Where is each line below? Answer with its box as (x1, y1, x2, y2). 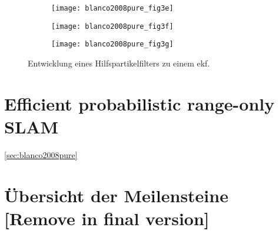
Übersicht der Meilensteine (4, 183, 228, 207)
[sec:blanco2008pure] (4, 148, 78, 161)
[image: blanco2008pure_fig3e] (51, 4, 174, 12)
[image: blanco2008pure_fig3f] (51, 22, 174, 31)
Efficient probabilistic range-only (4, 91, 275, 115)
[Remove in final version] (4, 206, 210, 230)
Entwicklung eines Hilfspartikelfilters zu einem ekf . (28, 56, 210, 69)
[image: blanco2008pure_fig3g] (51, 40, 174, 49)
